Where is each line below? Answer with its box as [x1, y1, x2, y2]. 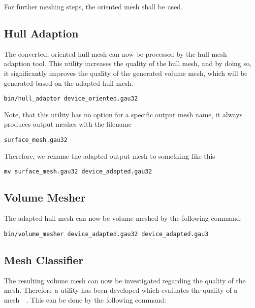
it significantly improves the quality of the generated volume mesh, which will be [4, 68, 248, 78]
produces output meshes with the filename [4, 119, 131, 129]
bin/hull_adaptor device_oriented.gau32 [4, 95, 138, 103]
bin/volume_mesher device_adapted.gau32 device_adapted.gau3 [4, 230, 209, 238]
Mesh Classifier [4, 252, 84, 267]
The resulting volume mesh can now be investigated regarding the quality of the [4, 275, 246, 285]
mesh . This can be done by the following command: [4, 294, 166, 305]
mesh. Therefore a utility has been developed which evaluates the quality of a [4, 285, 238, 295]
